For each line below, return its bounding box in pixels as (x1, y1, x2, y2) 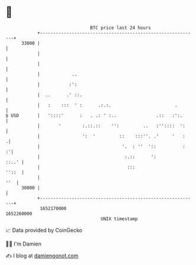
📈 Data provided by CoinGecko (5, 227, 83, 234)
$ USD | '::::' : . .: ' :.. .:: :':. (5, 112, 183, 119)
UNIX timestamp (100, 215, 138, 222)
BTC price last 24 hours (90, 25, 151, 31)
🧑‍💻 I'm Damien (5, 240, 42, 247)
